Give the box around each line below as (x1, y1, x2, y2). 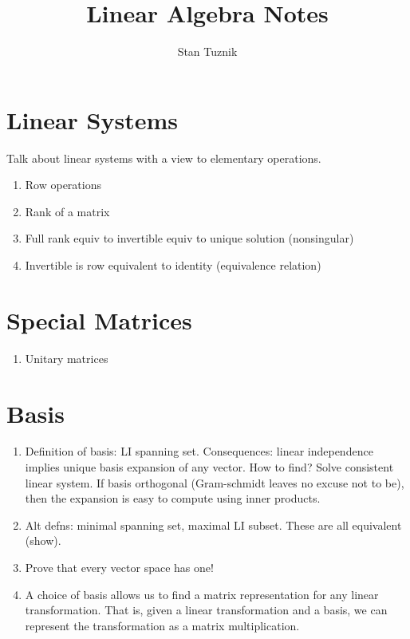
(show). (25, 532, 61, 549)
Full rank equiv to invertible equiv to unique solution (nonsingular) (25, 230, 354, 247)
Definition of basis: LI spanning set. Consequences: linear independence (25, 443, 373, 460)
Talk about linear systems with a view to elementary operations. (6, 149, 321, 166)
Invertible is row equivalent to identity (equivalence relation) (25, 257, 321, 274)
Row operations (25, 176, 101, 193)
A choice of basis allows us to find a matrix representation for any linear (25, 586, 379, 602)
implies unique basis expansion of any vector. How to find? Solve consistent (25, 459, 394, 475)
